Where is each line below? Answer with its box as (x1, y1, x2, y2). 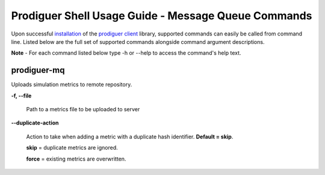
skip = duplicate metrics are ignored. (26, 144, 119, 152)
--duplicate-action (11, 119, 60, 126)
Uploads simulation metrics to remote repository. (11, 81, 132, 88)
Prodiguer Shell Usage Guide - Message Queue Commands (11, 9, 312, 22)
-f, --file (11, 92, 32, 99)
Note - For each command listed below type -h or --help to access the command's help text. (11, 49, 241, 57)
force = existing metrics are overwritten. (26, 155, 126, 162)
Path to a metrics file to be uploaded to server (26, 106, 140, 113)
